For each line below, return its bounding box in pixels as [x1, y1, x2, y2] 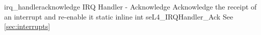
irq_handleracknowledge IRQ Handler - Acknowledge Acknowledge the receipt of [4, 1, 257, 11]
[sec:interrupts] [4, 21, 50, 31]
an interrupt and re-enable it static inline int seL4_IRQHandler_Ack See [4, 11, 233, 21]
